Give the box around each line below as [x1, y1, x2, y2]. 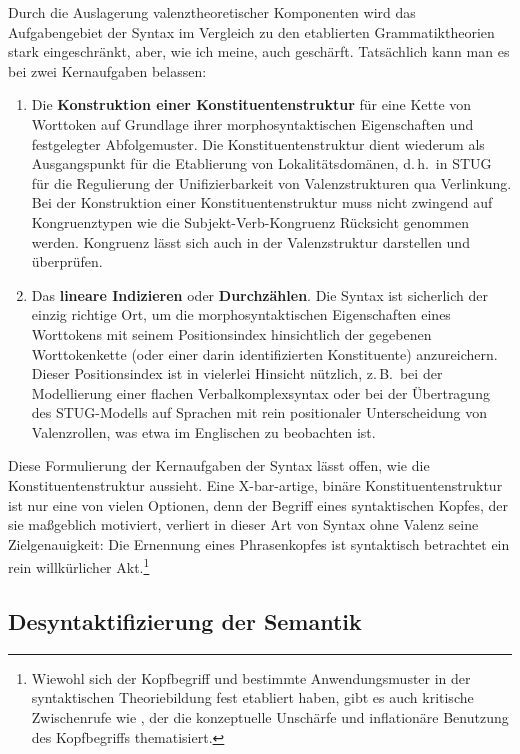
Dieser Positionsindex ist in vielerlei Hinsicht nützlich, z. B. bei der [31, 363, 443, 384]
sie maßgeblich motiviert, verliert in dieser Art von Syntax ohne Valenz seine [8, 514, 479, 535]
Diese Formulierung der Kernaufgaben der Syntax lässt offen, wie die [8, 455, 430, 476]
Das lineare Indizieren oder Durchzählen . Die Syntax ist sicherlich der [31, 284, 488, 305]
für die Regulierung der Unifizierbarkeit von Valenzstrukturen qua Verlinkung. [31, 172, 512, 193]
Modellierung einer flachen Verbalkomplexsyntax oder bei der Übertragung [31, 382, 490, 403]
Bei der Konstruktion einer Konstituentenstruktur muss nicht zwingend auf [31, 192, 493, 213]
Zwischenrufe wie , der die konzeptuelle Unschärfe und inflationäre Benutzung [31, 707, 509, 728]
